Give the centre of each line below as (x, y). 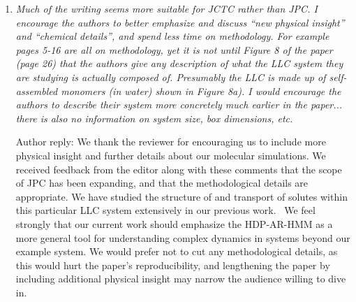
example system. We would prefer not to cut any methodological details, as (177, 251)
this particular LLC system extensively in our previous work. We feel (165, 210)
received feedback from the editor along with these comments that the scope (179, 169)
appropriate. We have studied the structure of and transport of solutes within (181, 196)
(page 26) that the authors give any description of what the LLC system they (179, 63)
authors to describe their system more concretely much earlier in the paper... (179, 105)
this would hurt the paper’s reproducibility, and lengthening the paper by (173, 265)
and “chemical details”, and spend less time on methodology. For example (172, 36)
